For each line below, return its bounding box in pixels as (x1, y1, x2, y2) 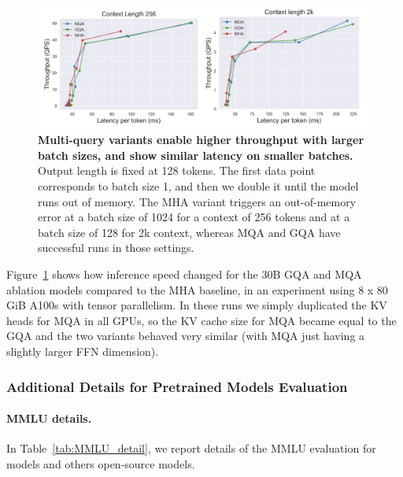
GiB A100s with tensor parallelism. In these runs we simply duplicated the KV (6, 297, 387, 313)
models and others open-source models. (6, 455, 195, 471)
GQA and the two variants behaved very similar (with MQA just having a (6, 327, 365, 344)
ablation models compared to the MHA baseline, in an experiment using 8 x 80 (6, 281, 388, 298)
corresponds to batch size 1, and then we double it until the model (38, 178, 359, 194)
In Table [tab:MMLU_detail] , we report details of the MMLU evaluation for (6, 440, 376, 457)
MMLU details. (6, 410, 92, 427)
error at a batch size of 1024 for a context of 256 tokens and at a (38, 209, 350, 225)
